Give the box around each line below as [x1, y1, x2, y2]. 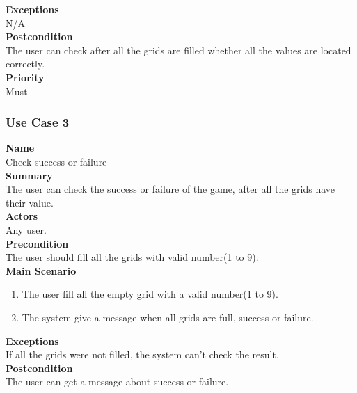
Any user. [6, 222, 47, 236]
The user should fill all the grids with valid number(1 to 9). [6, 250, 259, 264]
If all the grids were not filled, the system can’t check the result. [6, 347, 279, 362]
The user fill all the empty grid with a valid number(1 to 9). [22, 287, 278, 301]
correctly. [6, 56, 45, 71]
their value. [6, 195, 54, 209]
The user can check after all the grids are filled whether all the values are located [6, 42, 351, 57]
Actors [6, 209, 38, 223]
